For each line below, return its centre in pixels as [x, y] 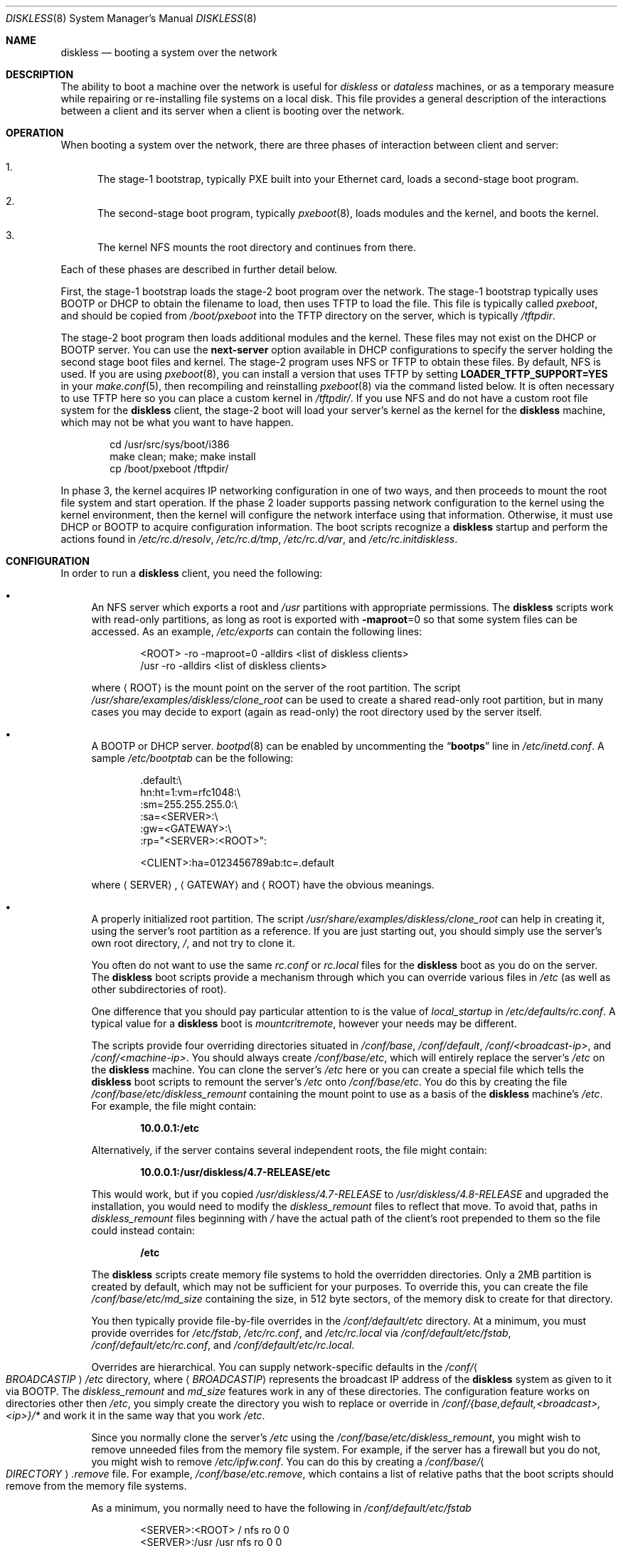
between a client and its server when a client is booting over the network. [233, 111]
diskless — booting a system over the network [169, 52]
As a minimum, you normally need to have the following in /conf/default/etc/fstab [281, 1508]
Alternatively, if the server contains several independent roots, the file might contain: [289, 1150]
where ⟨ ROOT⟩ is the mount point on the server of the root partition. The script [276, 688]
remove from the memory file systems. [96, 1486]
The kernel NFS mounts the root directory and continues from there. [257, 247]
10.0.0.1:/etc [170, 1128]
